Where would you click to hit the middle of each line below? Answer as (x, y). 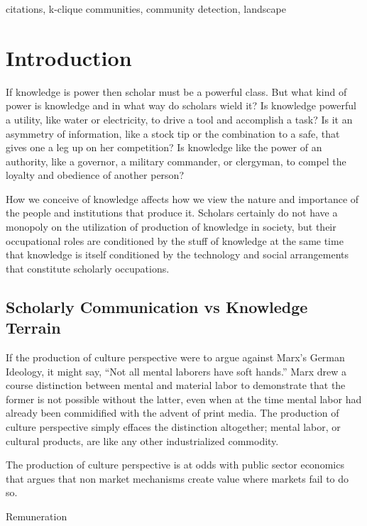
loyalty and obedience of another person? (95, 175)
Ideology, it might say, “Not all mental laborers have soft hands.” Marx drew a (176, 371)
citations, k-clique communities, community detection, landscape (146, 9)
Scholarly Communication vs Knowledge (157, 306)
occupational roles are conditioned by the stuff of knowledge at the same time (175, 240)
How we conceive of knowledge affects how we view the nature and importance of (182, 198)
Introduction (69, 57)
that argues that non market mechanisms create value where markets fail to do (177, 478)
